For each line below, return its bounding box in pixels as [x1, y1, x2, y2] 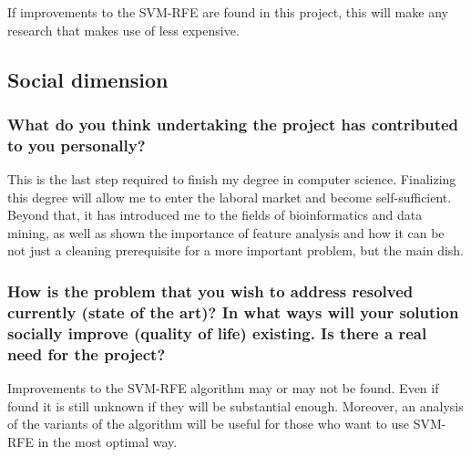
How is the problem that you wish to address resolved [7, 280, 414, 302]
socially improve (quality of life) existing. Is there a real [7, 321, 427, 344]
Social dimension [7, 65, 169, 93]
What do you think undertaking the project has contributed [7, 112, 459, 135]
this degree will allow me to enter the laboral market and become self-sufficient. [7, 187, 452, 206]
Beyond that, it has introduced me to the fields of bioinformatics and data [7, 205, 423, 224]
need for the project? [7, 342, 166, 365]
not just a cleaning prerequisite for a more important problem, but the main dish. [7, 241, 465, 260]
